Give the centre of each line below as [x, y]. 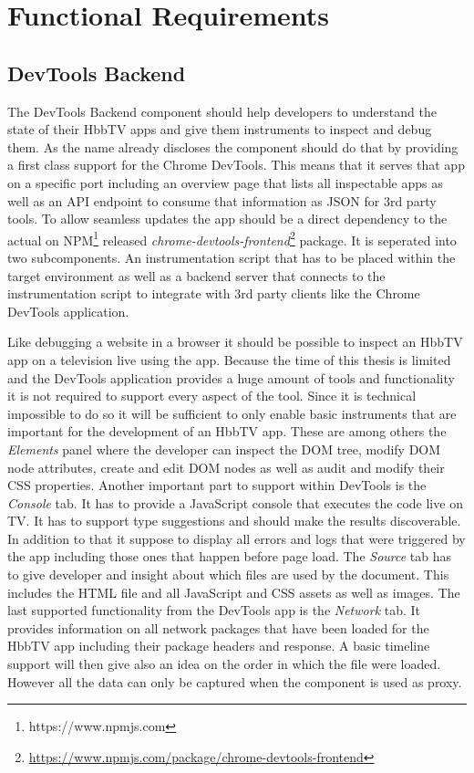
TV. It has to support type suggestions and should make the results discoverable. [234, 521]
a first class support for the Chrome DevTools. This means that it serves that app [236, 165]
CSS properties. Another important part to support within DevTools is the [217, 485]
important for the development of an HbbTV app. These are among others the [227, 431]
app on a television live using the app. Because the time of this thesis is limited [229, 359]
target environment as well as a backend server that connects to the [196, 275]
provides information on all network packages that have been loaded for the [218, 627]
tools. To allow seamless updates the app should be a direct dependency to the [227, 219]
